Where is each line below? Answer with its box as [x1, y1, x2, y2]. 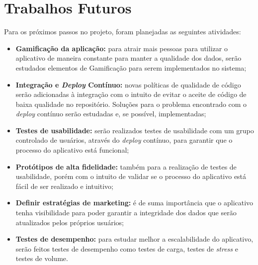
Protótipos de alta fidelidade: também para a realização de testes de [15, 161, 237, 172]
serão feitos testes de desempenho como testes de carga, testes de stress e [15, 243, 238, 254]
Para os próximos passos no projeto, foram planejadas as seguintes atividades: [4, 26, 241, 37]
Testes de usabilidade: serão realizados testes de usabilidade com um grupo [15, 125, 254, 135]
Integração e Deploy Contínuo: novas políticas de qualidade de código [15, 79, 241, 89]
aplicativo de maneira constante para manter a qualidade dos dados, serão [15, 53, 242, 63]
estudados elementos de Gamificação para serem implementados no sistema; [15, 62, 247, 73]
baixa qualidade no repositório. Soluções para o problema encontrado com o [15, 98, 247, 109]
